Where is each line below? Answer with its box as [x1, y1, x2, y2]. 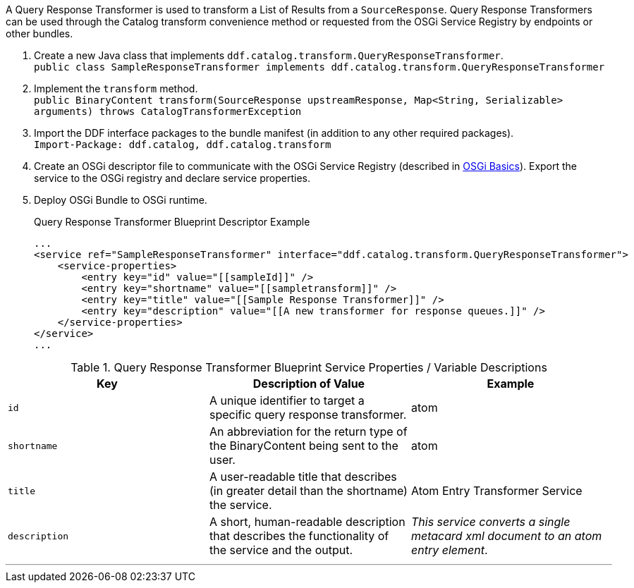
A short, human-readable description [209, 515, 406, 529]
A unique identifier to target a [209, 393, 365, 408]
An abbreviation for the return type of [209, 424, 408, 439]
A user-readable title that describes [209, 470, 397, 484]
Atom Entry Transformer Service [410, 484, 583, 498]
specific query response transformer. [209, 408, 407, 422]
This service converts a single [410, 515, 571, 529]
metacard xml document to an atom [410, 529, 602, 543]
